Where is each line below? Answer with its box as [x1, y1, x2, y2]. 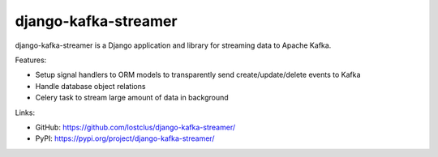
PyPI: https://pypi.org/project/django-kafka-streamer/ [35, 134, 215, 143]
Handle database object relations [35, 81, 146, 91]
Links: [15, 108, 36, 117]
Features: [15, 55, 47, 65]
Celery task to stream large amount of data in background [35, 93, 229, 103]
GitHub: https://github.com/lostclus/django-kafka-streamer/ [35, 122, 235, 132]
